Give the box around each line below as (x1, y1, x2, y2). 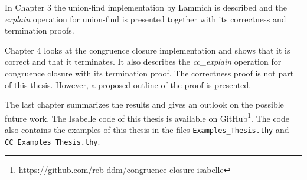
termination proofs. (5, 24, 74, 36)
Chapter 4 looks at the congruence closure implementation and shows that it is (5, 44, 290, 56)
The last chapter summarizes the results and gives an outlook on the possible (5, 98, 284, 111)
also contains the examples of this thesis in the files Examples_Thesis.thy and (5, 124, 289, 135)
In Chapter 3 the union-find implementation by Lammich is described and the (5, 1, 288, 13)
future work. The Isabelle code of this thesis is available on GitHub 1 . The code (5, 110, 290, 124)
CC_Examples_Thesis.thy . (5, 135, 100, 147)
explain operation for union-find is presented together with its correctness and (5, 12, 286, 25)
